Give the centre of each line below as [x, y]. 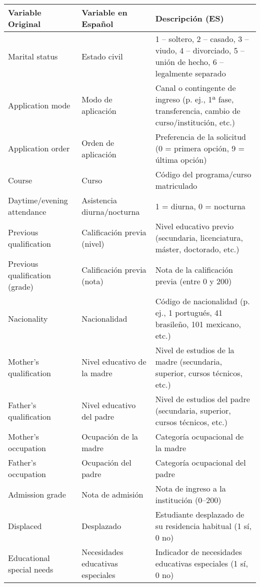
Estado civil [102, 56]
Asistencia [99, 200]
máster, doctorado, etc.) [197, 249]
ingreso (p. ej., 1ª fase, [194, 99]
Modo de [97, 99]
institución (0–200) [188, 500]
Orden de [98, 142]
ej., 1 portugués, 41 [189, 312]
